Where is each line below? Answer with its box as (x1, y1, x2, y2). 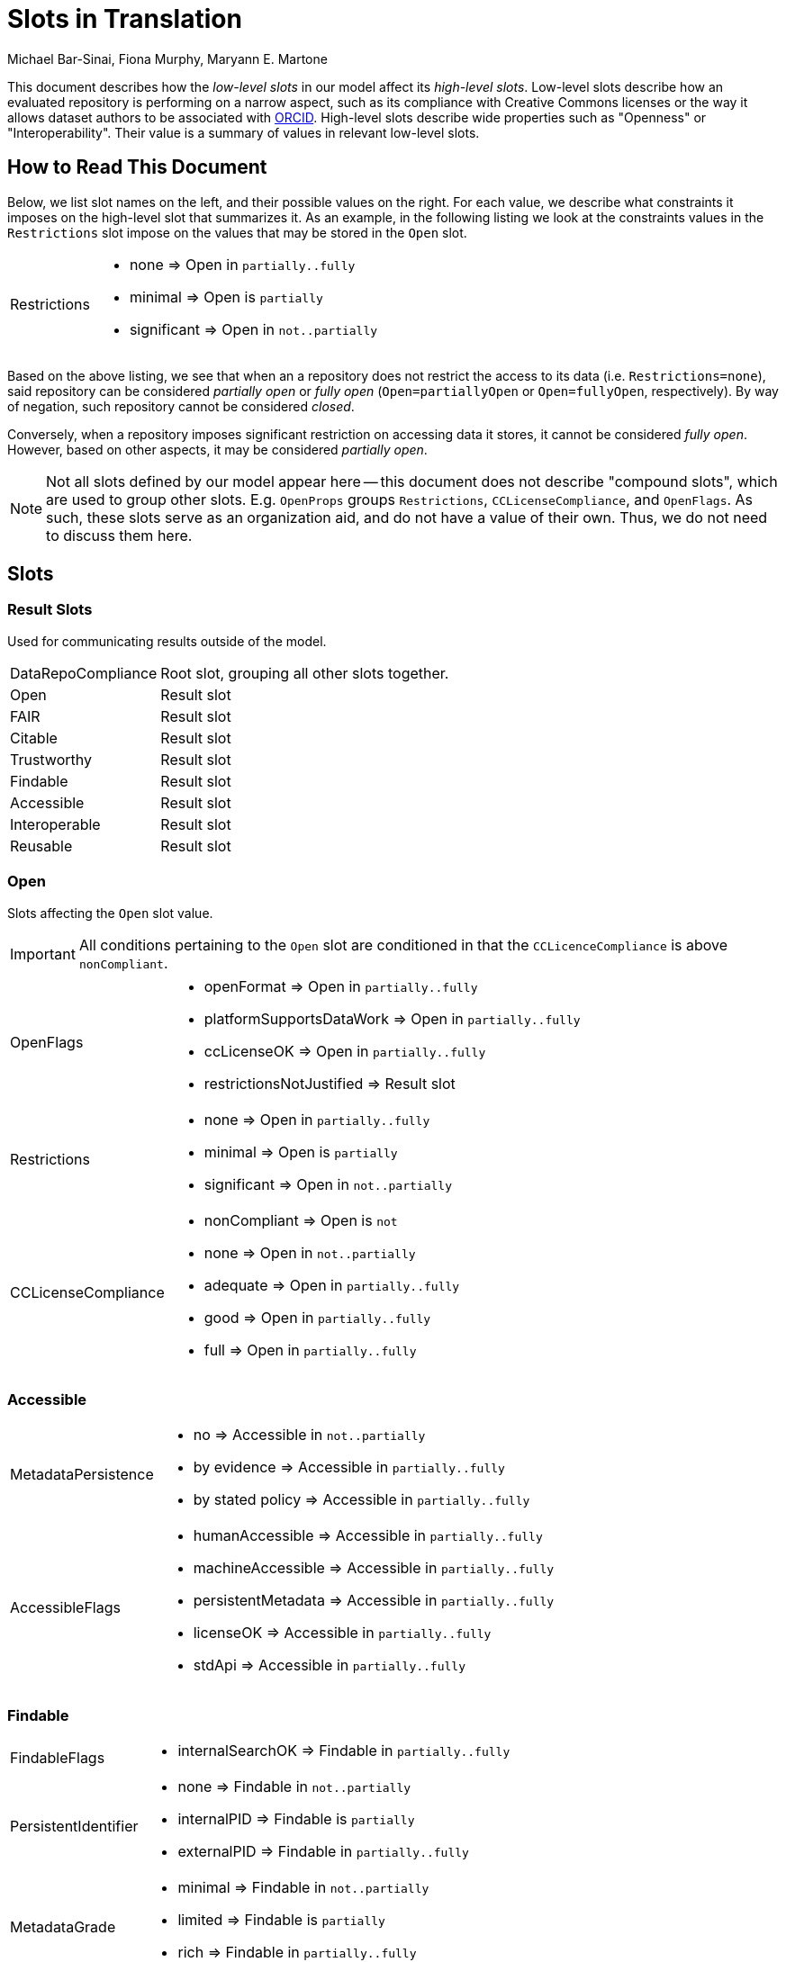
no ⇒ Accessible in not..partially (193, 1426, 426, 1444)
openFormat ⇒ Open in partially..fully (203, 976, 478, 995)
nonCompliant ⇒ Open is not (203, 1210, 398, 1229)
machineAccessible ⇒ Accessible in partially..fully (193, 1559, 555, 1578)
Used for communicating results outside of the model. (7, 633, 327, 649)
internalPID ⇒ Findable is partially (177, 1810, 415, 1829)
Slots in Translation (7, 4, 242, 34)
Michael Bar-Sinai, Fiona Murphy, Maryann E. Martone (7, 50, 328, 67)
